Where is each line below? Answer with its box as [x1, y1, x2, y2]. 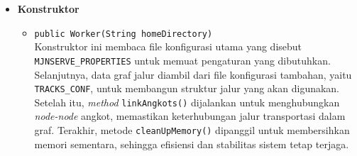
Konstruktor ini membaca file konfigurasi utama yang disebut [34, 39, 302, 54]
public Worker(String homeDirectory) [34, 28, 213, 39]
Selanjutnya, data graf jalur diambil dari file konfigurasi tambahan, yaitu [34, 67, 352, 82]
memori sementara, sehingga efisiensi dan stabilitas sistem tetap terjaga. [34, 136, 349, 151]
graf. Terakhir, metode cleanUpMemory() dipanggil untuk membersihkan [34, 123, 350, 137]
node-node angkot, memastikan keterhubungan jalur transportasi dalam [34, 108, 346, 123]
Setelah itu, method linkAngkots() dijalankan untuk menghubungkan [34, 94, 340, 109]
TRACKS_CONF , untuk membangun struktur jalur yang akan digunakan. [34, 81, 340, 96]
